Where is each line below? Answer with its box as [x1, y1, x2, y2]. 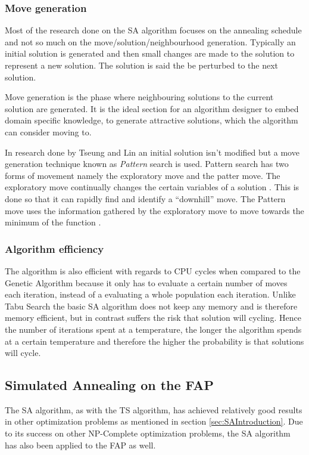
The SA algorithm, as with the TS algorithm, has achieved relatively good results [5, 403, 302, 416]
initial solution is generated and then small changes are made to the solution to [5, 47, 295, 60]
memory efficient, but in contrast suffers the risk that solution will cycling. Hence [5, 311, 301, 324]
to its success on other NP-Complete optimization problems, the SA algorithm [5, 427, 291, 439]
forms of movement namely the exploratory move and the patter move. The [5, 169, 280, 181]
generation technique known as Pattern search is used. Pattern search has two [5, 157, 289, 170]
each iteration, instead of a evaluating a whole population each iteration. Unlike [5, 288, 296, 301]
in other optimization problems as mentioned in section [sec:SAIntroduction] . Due [5, 415, 303, 428]
